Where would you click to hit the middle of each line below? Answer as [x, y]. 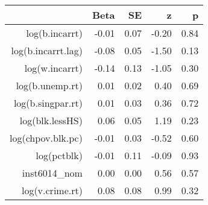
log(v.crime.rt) [52, 190]
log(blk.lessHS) [51, 120]
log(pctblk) [59, 155]
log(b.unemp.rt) [49, 85]
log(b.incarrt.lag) [47, 50]
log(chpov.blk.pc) [46, 138]
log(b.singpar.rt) [48, 103]
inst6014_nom [52, 173]
